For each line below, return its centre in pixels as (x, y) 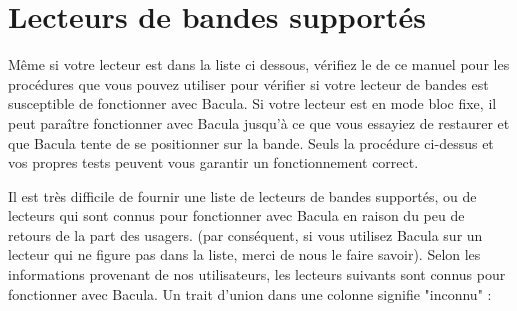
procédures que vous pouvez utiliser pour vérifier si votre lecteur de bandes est (248, 83)
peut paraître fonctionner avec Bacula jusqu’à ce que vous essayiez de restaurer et (259, 122)
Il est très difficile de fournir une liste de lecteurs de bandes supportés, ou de (242, 195)
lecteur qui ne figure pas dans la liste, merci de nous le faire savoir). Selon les (244, 254)
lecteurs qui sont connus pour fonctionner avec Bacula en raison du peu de (236, 215)
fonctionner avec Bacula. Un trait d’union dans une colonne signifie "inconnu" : (250, 293)
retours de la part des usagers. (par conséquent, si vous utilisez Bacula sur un (245, 234)
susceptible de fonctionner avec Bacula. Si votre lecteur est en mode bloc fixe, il (252, 103)
